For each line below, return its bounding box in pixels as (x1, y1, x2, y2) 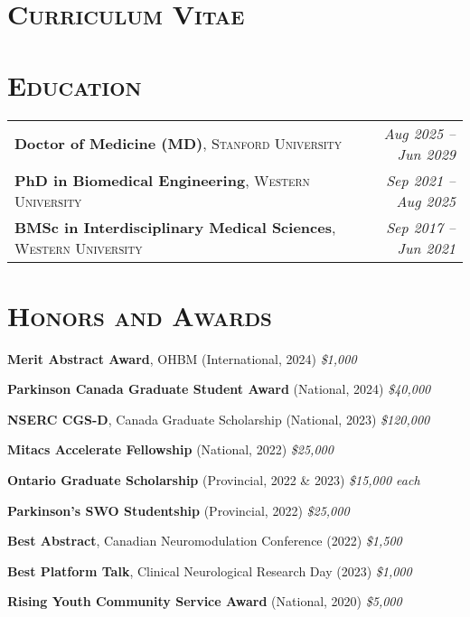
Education (7, 66, 142, 103)
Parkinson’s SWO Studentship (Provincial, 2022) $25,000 (7, 500, 350, 519)
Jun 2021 (397, 237, 456, 258)
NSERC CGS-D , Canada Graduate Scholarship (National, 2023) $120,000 (7, 409, 430, 428)
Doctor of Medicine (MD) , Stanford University (14, 133, 343, 154)
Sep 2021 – (386, 169, 456, 191)
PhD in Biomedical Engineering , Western (14, 169, 310, 191)
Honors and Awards (7, 296, 272, 333)
